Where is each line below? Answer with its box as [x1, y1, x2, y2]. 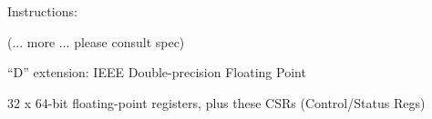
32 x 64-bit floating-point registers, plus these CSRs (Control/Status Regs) [7, 93, 426, 112]
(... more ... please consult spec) [7, 32, 185, 51]
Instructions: [7, 2, 77, 20]
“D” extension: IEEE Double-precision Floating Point [7, 63, 306, 82]
